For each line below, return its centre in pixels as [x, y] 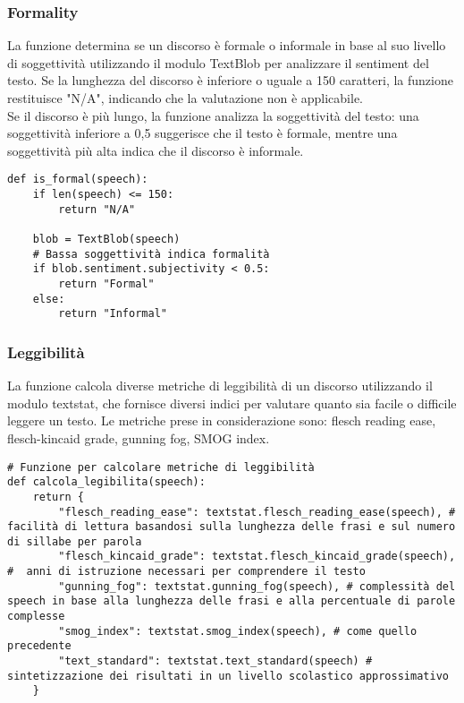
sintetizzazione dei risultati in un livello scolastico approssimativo [228, 676]
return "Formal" [106, 283]
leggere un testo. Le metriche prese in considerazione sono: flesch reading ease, [222, 420]
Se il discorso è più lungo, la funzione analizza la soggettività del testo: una [213, 115]
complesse [36, 617]
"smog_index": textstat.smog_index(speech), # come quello [238, 631]
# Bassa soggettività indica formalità [151, 254]
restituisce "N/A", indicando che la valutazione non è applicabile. [186, 98]
